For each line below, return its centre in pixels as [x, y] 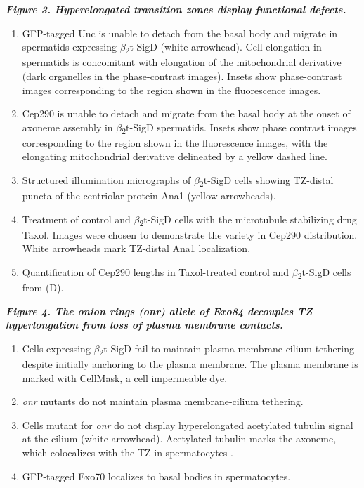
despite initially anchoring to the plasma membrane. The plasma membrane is [190, 364]
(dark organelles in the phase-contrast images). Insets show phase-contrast [182, 75]
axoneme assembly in [67, 127]
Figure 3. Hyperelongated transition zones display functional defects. [176, 9]
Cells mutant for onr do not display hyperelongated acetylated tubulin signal [188, 424]
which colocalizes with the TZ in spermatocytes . [128, 453]
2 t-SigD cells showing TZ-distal [266, 181]
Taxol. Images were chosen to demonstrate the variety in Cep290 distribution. [190, 234]
